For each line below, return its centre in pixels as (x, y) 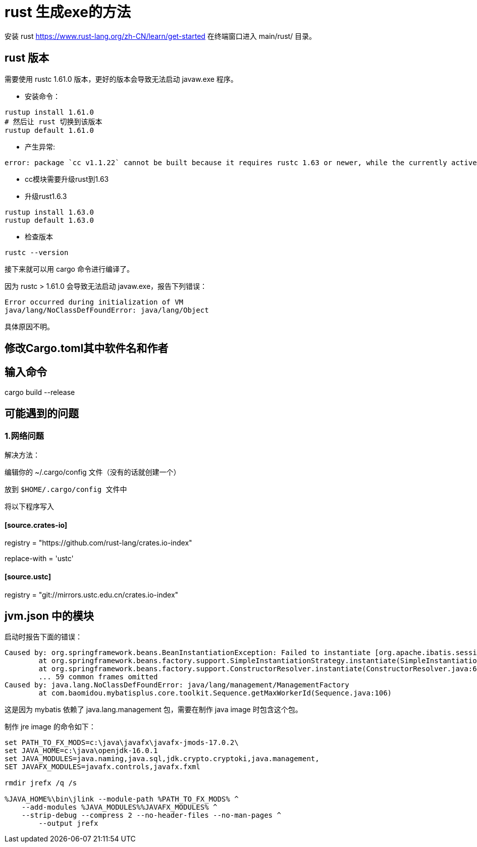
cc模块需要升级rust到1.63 (67, 179)
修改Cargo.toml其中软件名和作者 (87, 348)
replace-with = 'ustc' (39, 559)
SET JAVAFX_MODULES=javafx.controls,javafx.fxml (102, 767)
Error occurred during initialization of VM (94, 302)
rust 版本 (27, 58)
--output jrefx (68, 824)
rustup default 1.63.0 (49, 220)
